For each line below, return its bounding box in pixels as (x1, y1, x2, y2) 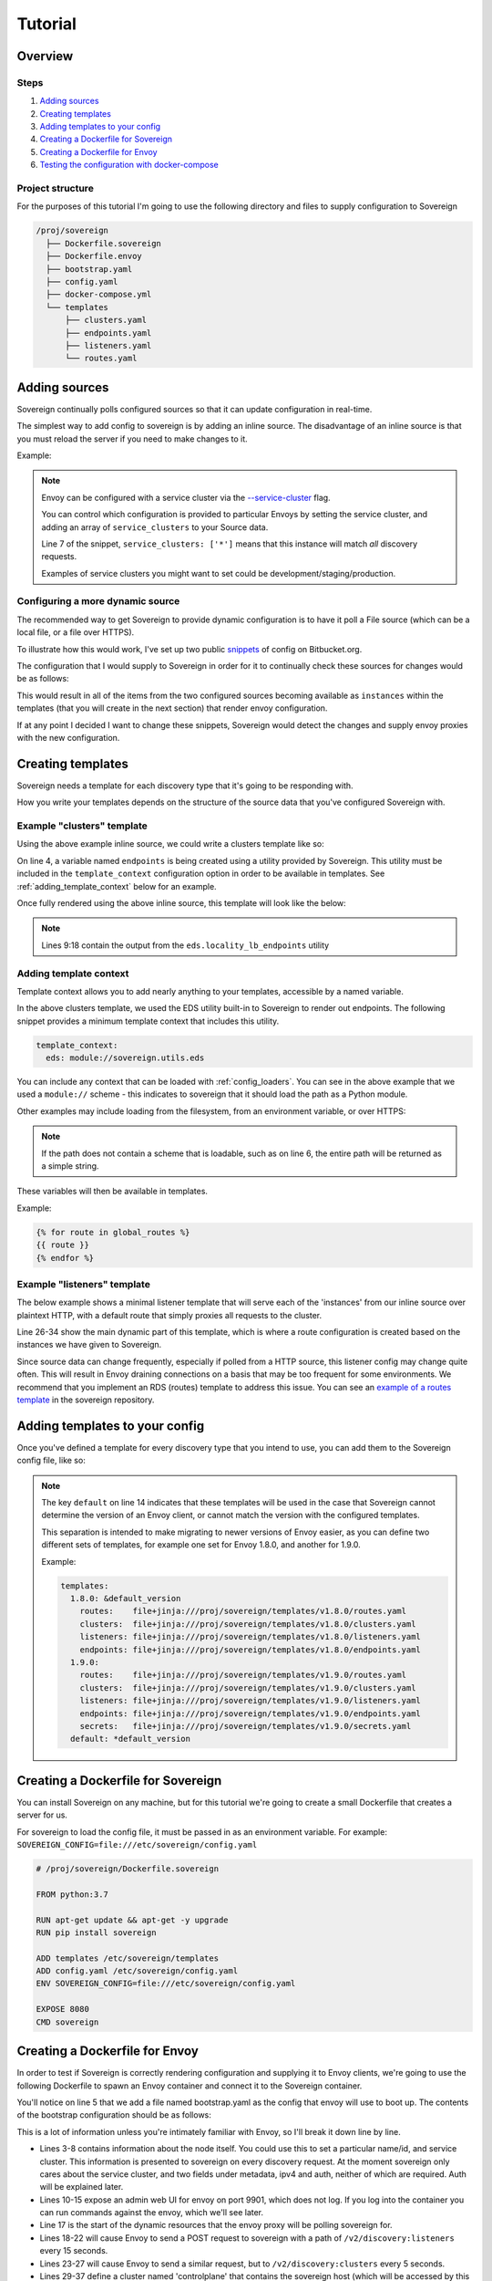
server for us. (16, 1809, 68, 1820)
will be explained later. (39, 2182, 124, 2192)
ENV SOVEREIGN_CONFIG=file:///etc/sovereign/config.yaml (36, 1978, 296, 1989)
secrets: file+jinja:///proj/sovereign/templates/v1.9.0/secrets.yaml (79, 1721, 412, 1731)
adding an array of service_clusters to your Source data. (41, 521, 269, 533)
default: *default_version (69, 1734, 191, 1745)
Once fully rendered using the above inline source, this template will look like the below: (16, 897, 346, 908)
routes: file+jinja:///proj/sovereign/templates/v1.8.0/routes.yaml (79, 1606, 407, 1617)
